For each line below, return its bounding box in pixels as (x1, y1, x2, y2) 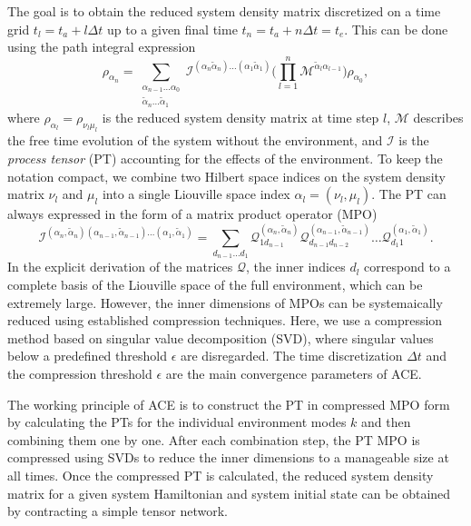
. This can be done (344, 19, 448, 38)
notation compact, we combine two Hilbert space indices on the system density (7, 166, 446, 185)
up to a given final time (106, 19, 238, 38)
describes (413, 107, 464, 126)
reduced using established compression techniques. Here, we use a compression (7, 311, 443, 330)
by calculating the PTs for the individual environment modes (7, 412, 347, 432)
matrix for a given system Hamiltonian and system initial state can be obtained (7, 483, 451, 502)
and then (361, 412, 411, 432)
